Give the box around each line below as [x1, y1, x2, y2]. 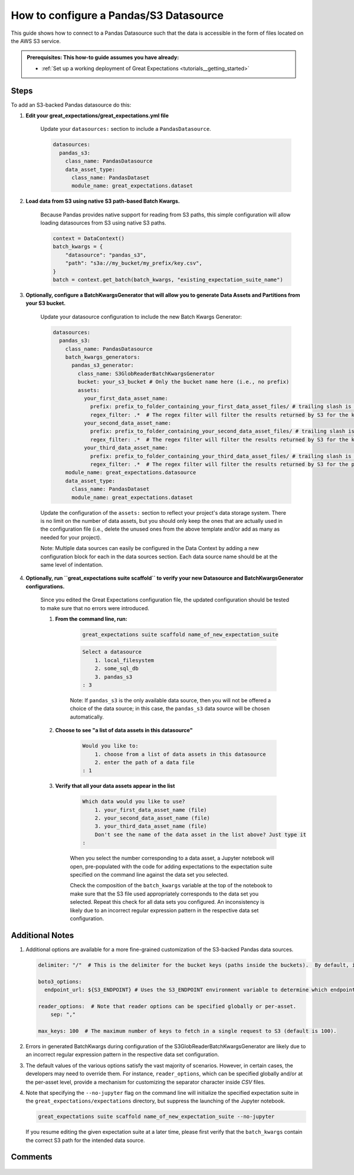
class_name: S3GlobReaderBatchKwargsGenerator [77, 370, 215, 377]
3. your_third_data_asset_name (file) [94, 823, 207, 830]
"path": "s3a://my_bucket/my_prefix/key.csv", [65, 260, 203, 266]
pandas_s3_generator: [71, 362, 134, 368]
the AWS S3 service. [11, 37, 61, 44]
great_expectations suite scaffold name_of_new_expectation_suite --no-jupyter [38, 1113, 275, 1120]
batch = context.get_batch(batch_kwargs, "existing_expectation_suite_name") [53, 277, 283, 283]
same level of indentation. [40, 561, 103, 568]
